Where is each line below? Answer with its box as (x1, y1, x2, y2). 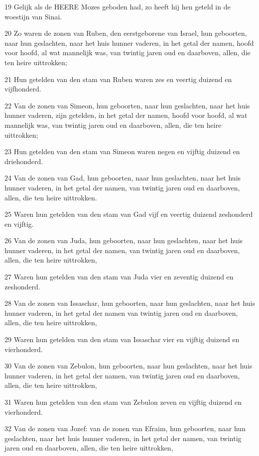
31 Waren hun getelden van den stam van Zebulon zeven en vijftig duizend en (4, 397, 242, 407)
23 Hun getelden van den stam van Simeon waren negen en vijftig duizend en (4, 146, 240, 157)
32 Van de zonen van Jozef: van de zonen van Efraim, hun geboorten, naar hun (4, 423, 246, 434)
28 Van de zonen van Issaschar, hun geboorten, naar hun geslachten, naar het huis (4, 298, 255, 308)
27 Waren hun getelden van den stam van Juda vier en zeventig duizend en (4, 272, 234, 282)
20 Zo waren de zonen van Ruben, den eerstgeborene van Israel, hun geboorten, (4, 28, 247, 38)
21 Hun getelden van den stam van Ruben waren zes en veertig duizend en (4, 74, 232, 84)
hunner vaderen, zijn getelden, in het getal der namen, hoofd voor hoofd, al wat (4, 110, 248, 120)
